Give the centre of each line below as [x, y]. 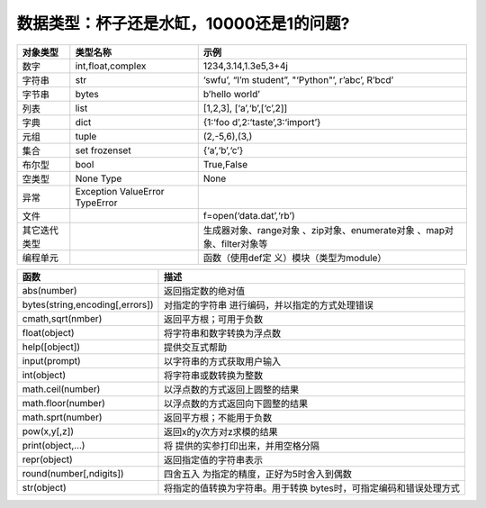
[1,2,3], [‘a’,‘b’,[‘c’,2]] [245, 108]
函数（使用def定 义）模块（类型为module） [295, 258]
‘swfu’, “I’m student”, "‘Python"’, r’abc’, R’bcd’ [298, 79]
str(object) [44, 487]
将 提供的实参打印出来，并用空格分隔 [241, 446]
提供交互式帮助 [195, 347]
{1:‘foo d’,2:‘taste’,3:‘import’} [262, 122]
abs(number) [49, 290]
